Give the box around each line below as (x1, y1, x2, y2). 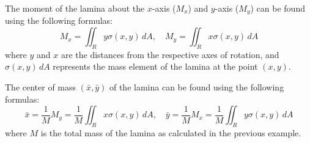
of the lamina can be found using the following (109, 81, 284, 94)
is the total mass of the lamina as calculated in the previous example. (40, 127, 301, 139)
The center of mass (5, 81, 76, 94)
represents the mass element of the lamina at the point (53, 60, 258, 73)
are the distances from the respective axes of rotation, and (61, 48, 279, 61)
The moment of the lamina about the (5, 2, 145, 14)
